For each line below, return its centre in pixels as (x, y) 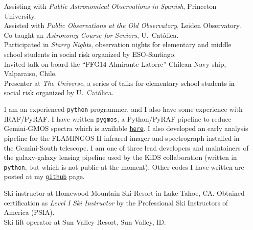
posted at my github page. (44, 176)
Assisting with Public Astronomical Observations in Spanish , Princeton (110, 6)
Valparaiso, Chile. (31, 73)
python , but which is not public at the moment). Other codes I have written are (124, 166)
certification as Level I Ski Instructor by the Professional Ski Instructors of (116, 202)
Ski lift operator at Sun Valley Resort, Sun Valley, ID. (85, 221)
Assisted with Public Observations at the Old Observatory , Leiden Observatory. (123, 25)
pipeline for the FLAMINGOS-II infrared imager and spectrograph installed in (122, 138)
